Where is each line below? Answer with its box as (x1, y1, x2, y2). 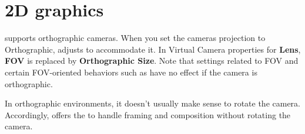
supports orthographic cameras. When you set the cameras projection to (5, 32, 266, 44)
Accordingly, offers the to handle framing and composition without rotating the (5, 108, 291, 121)
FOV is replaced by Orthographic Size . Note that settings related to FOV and (5, 54, 299, 67)
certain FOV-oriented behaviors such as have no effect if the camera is (5, 66, 257, 78)
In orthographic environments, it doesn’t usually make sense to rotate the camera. (5, 97, 301, 109)
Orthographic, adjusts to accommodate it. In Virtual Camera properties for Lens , (5, 43, 301, 55)
